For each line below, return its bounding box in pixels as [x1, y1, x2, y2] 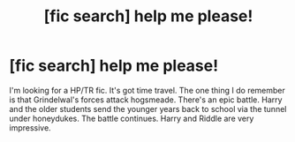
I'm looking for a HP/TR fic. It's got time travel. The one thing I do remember [9, 85, 285, 95]
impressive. [9, 122, 51, 133]
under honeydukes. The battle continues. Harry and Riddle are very [9, 113, 254, 123]
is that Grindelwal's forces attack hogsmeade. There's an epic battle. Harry [9, 94, 283, 105]
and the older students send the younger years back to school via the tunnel [9, 103, 287, 114]
